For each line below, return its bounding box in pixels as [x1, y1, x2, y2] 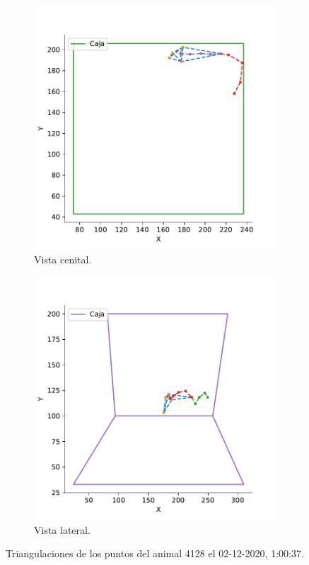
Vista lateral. [34, 522, 91, 537]
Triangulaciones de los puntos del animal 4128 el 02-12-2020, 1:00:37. [6, 546, 304, 561]
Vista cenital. [34, 251, 92, 266]
